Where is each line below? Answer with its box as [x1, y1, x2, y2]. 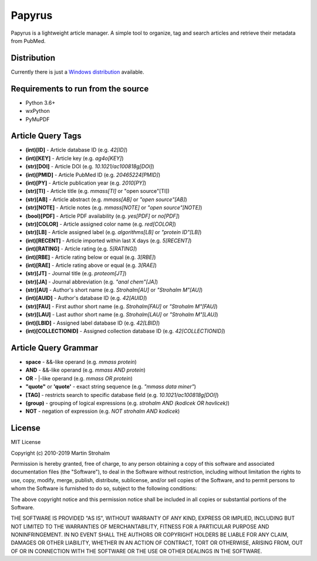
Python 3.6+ [25, 99, 56, 106]
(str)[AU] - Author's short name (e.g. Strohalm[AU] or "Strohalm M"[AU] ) [25, 286, 203, 293]
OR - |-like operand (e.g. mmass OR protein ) [25, 375, 133, 382]
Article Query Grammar [11, 343, 99, 353]
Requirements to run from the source [11, 84, 149, 93]
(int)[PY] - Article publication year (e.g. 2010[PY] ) [25, 179, 147, 186]
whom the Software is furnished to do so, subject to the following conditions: [11, 485, 197, 492]
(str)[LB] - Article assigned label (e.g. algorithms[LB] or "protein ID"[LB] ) [25, 229, 202, 236]
